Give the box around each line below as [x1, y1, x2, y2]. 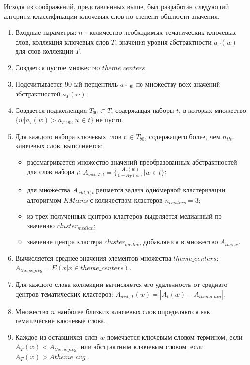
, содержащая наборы [111, 105, 174, 115]
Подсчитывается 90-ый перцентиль [15, 79, 118, 89]
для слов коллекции [15, 46, 73, 56]
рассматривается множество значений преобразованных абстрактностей [27, 157, 237, 167]
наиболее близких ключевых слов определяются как [57, 306, 210, 316]
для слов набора [27, 166, 75, 176]
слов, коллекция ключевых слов [15, 36, 109, 47]
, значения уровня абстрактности [115, 36, 212, 47]
